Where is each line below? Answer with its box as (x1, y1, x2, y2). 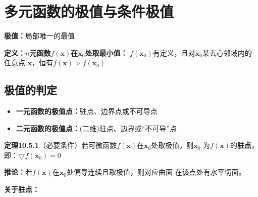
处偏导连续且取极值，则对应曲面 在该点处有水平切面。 (67, 167, 246, 177)
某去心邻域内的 (202, 47, 252, 58)
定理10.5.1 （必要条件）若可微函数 (4, 140, 117, 150)
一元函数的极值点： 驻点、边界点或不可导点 (16, 106, 158, 116)
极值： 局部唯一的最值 (4, 30, 75, 41)
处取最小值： (85, 47, 128, 58)
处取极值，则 (151, 140, 194, 150)
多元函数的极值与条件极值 (4, 1, 174, 22)
